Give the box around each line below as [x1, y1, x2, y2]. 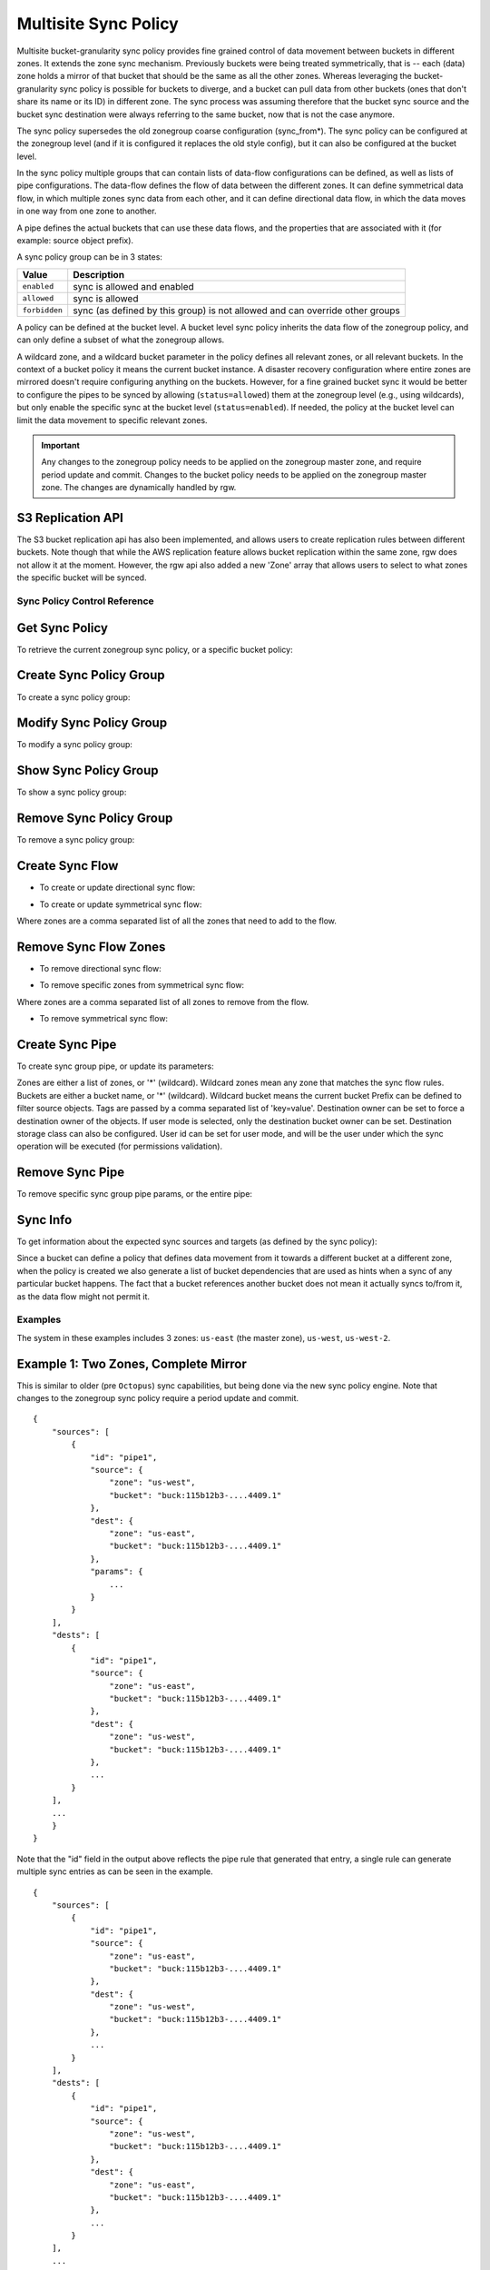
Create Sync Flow [16, 858, 119, 873]
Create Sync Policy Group [16, 667, 165, 683]
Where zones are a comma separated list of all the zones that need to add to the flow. [16, 915, 338, 926]
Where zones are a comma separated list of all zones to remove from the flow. [16, 996, 309, 1007]
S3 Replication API [16, 509, 124, 526]
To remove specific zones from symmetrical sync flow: [39, 980, 245, 991]
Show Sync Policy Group [16, 763, 159, 778]
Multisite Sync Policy [16, 14, 179, 34]
